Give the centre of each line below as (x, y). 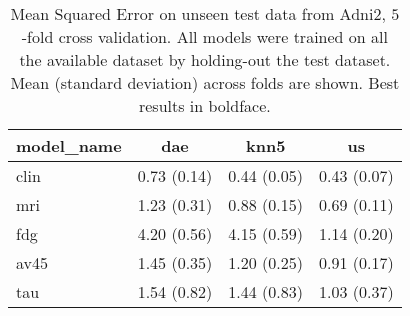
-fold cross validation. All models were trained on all (204, 36)
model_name (69, 145)
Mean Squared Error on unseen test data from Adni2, (198, 13)
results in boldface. (204, 105)
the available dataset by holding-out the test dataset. (205, 59)
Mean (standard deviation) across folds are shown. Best (205, 82)
